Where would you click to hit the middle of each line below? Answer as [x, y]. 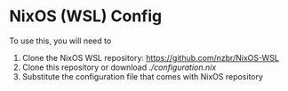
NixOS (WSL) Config [86, 16]
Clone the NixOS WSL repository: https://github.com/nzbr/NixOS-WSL [151, 57]
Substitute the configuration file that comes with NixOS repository [143, 76]
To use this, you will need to [60, 41]
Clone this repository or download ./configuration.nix [119, 67]
